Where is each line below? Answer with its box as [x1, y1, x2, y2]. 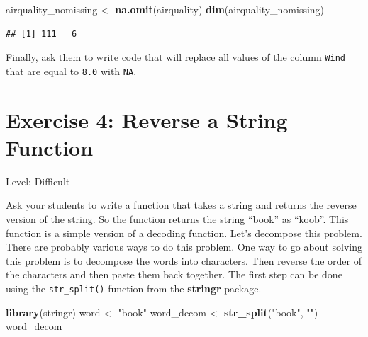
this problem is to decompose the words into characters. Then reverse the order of [6, 253, 362, 268]
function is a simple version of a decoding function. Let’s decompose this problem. [6, 225, 362, 240]
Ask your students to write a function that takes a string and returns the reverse [6, 198, 357, 212]
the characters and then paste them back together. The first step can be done [6, 267, 342, 282]
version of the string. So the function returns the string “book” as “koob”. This [6, 212, 349, 226]
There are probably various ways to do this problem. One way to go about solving [6, 239, 362, 254]
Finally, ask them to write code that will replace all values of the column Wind [6, 50, 345, 64]
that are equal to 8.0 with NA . [6, 63, 137, 78]
